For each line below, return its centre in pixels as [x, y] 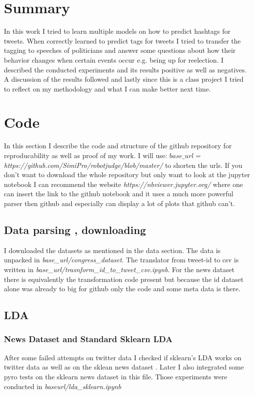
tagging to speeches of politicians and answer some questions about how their [120, 50]
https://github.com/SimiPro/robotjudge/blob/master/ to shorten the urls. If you [123, 165]
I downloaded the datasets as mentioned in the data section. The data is [112, 250]
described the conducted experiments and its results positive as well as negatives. [125, 69]
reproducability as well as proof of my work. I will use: [86, 155]
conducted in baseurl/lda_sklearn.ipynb [63, 386]
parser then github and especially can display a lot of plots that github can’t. [119, 203]
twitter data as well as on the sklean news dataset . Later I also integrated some [124, 367]
